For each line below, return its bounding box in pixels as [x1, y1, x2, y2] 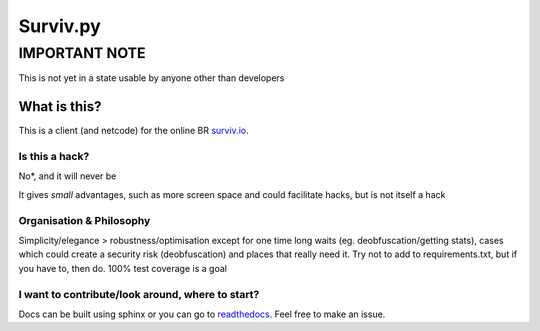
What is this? [18, 98, 102, 115]
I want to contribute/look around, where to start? [18, 287, 260, 301]
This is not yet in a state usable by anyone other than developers [18, 72, 285, 84]
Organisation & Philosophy [18, 213, 151, 227]
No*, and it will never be [18, 170, 117, 182]
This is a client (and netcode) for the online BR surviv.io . [18, 125, 249, 137]
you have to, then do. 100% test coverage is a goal [18, 262, 227, 274]
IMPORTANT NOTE [18, 44, 146, 62]
